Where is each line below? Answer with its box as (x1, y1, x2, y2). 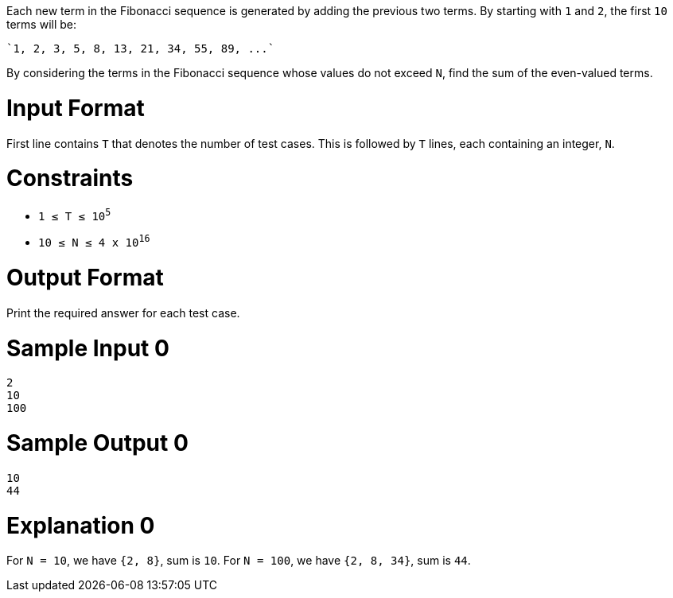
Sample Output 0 (6, 429, 189, 457)
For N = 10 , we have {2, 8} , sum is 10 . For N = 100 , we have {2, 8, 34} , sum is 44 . (6, 553, 471, 568)
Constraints (6, 165, 134, 192)
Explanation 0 (6, 511, 155, 539)
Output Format (6, 264, 164, 292)
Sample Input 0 (6, 334, 169, 362)
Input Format (6, 94, 145, 122)
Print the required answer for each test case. (6, 305, 240, 320)
